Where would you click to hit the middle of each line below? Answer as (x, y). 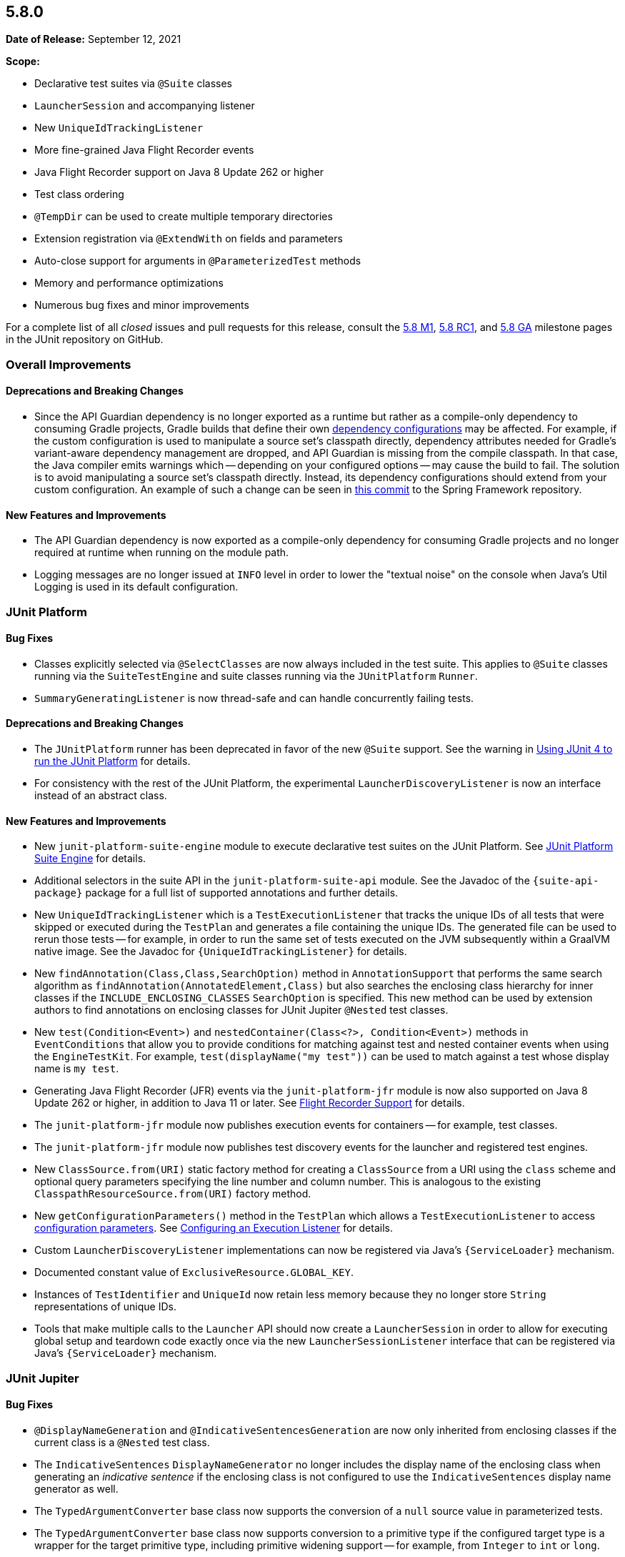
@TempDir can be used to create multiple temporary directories (184, 217)
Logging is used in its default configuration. (136, 587)
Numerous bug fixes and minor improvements (142, 305)
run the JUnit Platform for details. (112, 761)
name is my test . (77, 1069)
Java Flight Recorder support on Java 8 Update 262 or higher (179, 172)
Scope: (23, 61)
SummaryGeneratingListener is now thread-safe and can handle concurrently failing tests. (254, 698)
